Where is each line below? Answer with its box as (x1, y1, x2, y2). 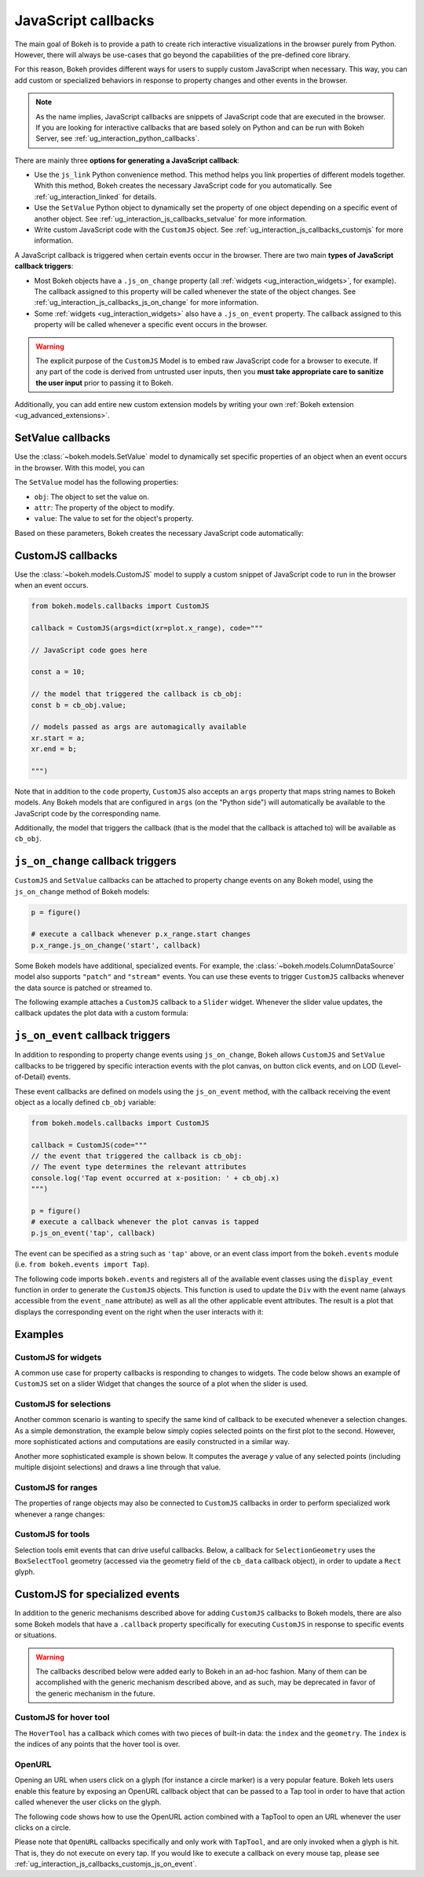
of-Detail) (14, 1072, 46, 1082)
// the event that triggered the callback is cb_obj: (31, 1152, 243, 1160)
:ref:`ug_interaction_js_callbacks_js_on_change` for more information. (34, 298, 259, 307)
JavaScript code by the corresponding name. (14, 808, 161, 818)
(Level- (378, 1061, 402, 1070)
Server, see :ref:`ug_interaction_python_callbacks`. (35, 134, 200, 143)
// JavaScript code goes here (31, 645, 148, 654)
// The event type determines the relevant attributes (31, 1163, 247, 1171)
